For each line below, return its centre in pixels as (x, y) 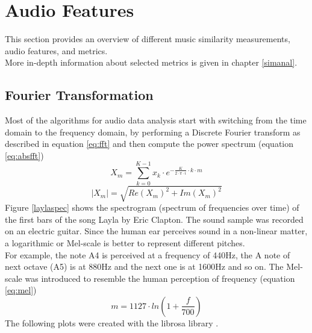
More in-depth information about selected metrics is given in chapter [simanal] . (151, 62)
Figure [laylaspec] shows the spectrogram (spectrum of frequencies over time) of (152, 207)
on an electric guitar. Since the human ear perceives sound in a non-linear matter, (156, 231)
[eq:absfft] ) (24, 155)
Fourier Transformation (79, 95)
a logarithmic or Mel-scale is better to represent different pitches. (125, 242)
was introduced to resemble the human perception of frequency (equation (160, 278)
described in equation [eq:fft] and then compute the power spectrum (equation (149, 144)
